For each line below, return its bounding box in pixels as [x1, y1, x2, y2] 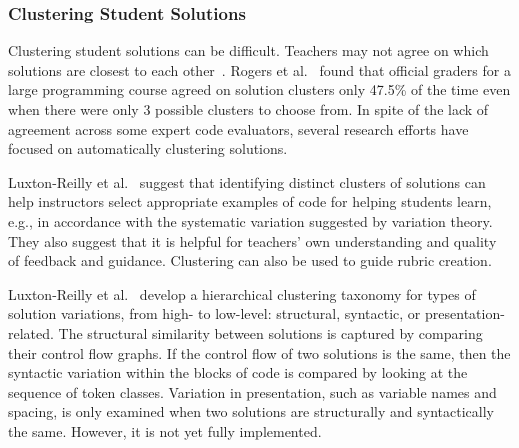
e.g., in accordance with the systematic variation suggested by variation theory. [8, 210, 493, 231]
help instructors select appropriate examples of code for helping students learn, [8, 191, 492, 212]
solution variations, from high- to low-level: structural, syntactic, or [8, 303, 421, 324]
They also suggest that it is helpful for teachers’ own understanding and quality [8, 230, 497, 251]
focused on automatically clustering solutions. [8, 138, 288, 159]
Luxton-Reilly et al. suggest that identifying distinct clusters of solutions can [8, 171, 486, 192]
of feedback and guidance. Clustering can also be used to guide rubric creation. [8, 250, 492, 271]
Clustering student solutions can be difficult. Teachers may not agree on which [8, 40, 489, 61]
